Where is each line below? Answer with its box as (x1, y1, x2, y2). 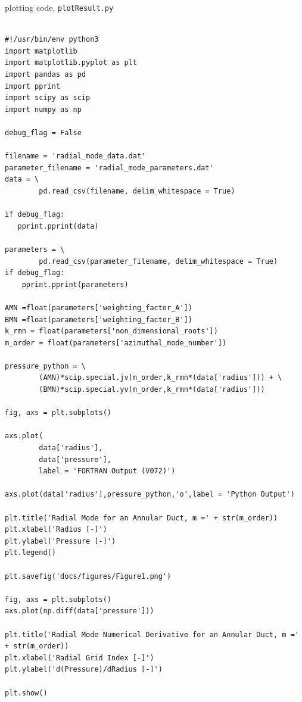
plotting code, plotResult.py (5, 1, 114, 13)
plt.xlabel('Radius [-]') (5, 525, 107, 534)
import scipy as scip (5, 93, 91, 102)
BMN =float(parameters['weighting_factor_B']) (5, 315, 192, 324)
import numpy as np (5, 105, 82, 114)
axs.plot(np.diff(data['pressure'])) (5, 607, 154, 616)
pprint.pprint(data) (17, 221, 99, 230)
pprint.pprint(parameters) (21, 280, 129, 289)
